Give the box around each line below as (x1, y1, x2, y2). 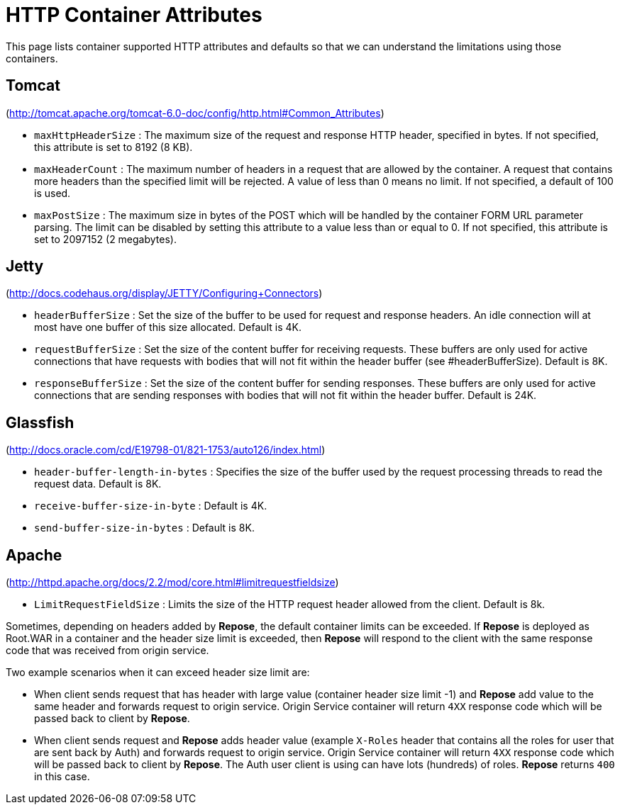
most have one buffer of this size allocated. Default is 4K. (34, 321, 301, 334)
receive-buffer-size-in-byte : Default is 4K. (34, 500, 267, 512)
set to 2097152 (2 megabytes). (34, 232, 177, 245)
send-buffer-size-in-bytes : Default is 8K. (34, 522, 255, 534)
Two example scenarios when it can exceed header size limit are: (6, 666, 310, 679)
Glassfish (6, 413, 74, 432)
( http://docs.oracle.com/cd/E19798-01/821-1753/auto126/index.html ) (6, 444, 326, 456)
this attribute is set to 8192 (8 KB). (34, 140, 193, 153)
